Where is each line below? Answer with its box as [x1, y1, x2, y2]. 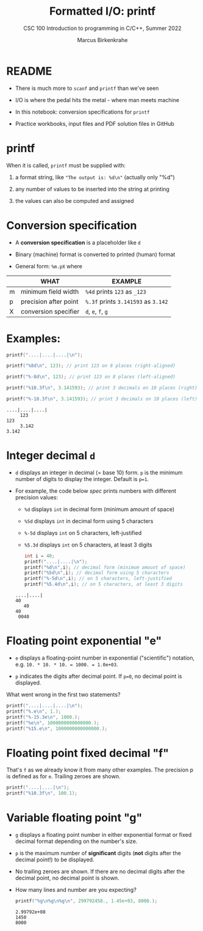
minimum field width [21, 287, 79, 296]
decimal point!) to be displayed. [15, 856, 94, 863]
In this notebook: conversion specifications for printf [15, 108, 150, 116]
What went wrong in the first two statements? [6, 691, 121, 698]
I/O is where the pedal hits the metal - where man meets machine [15, 96, 180, 103]
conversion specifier [21, 307, 80, 315]
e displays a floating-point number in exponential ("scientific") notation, [15, 654, 195, 661]
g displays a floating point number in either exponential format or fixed [15, 831, 192, 838]
